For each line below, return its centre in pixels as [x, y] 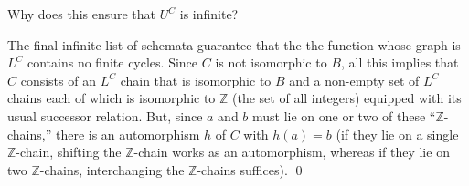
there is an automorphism [128, 134]
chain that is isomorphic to [196, 80]
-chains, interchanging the [112, 169]
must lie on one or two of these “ [344, 115]
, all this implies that [400, 62]
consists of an [58, 80]
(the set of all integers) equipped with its [347, 98]
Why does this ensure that [82, 14]
